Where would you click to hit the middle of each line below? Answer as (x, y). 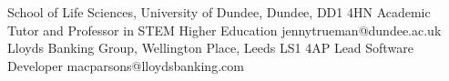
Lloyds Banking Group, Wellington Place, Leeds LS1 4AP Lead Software (210, 48)
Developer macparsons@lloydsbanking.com (126, 65)
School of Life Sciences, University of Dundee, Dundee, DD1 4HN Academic (219, 12)
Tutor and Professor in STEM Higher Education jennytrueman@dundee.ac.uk (224, 30)
